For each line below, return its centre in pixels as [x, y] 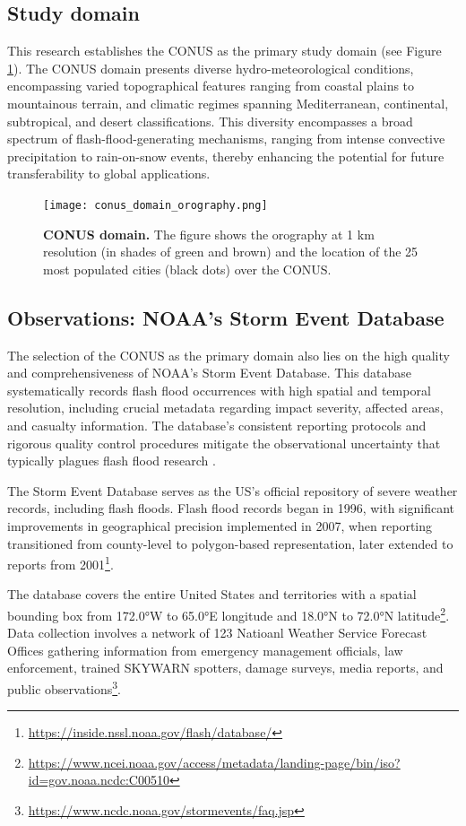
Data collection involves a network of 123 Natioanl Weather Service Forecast [217, 633]
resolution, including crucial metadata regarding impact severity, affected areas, [225, 408]
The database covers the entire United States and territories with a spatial [212, 594]
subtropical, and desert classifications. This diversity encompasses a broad [210, 121]
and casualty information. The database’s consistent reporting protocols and [217, 425]
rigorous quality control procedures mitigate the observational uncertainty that [224, 443]
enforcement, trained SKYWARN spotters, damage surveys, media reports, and [225, 668]
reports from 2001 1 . [60, 563]
